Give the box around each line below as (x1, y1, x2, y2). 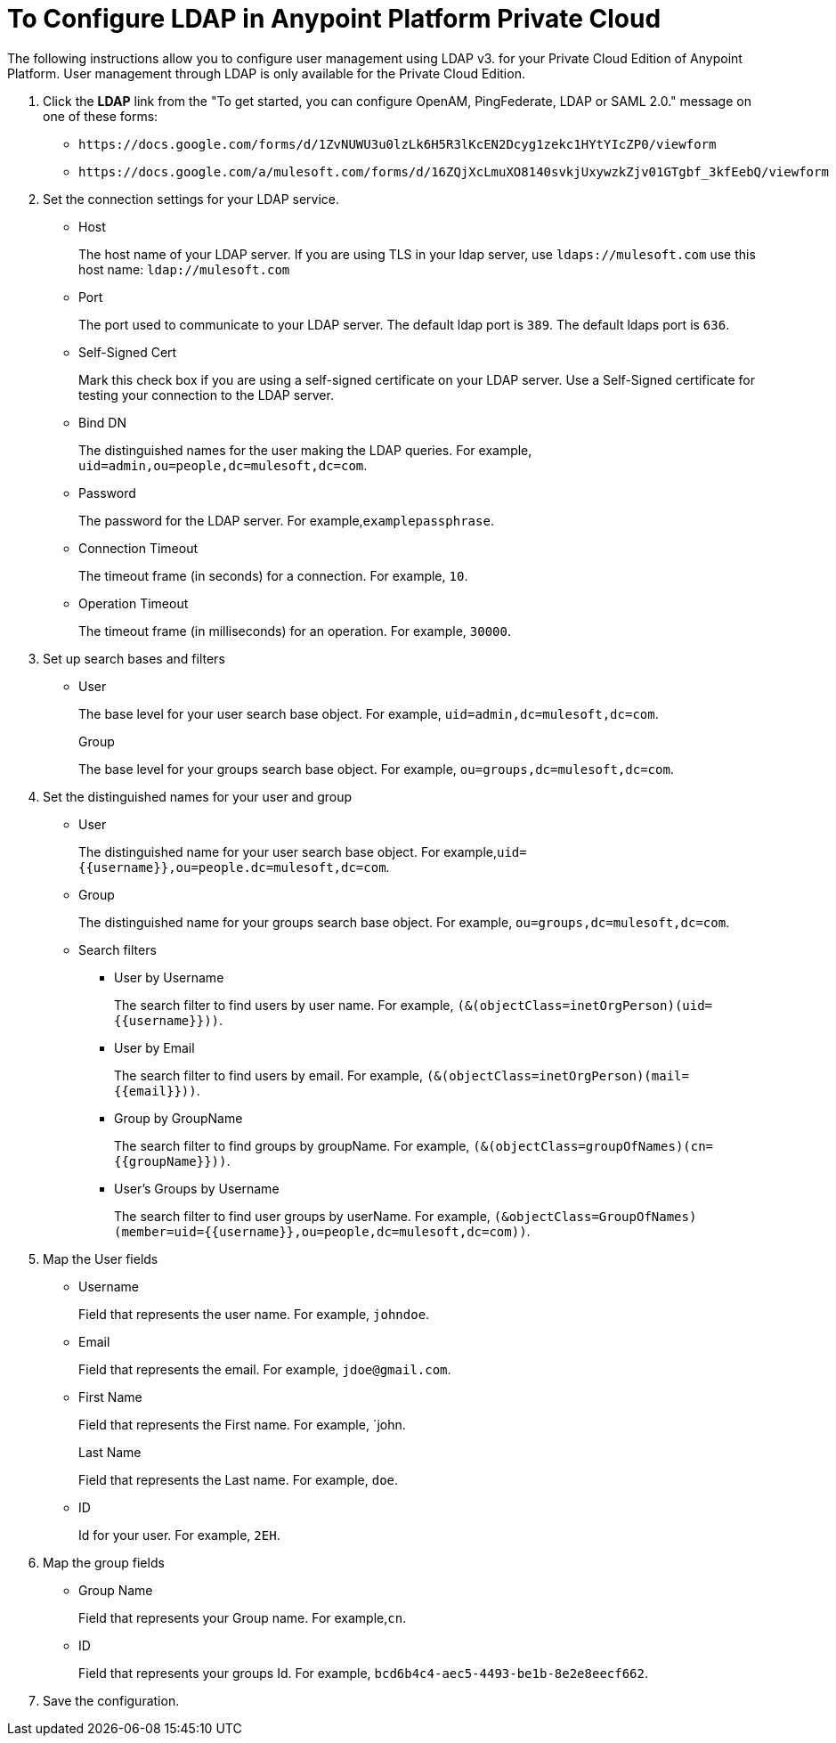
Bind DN (78, 414, 126, 430)
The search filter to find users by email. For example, (114, 1067, 423, 1083)
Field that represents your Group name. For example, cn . (78, 1609, 407, 1625)
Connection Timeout (78, 540, 199, 556)
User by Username (114, 969, 224, 985)
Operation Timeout (78, 595, 189, 611)
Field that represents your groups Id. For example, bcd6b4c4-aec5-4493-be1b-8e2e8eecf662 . (78, 1665, 649, 1681)
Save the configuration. (43, 1692, 180, 1708)
